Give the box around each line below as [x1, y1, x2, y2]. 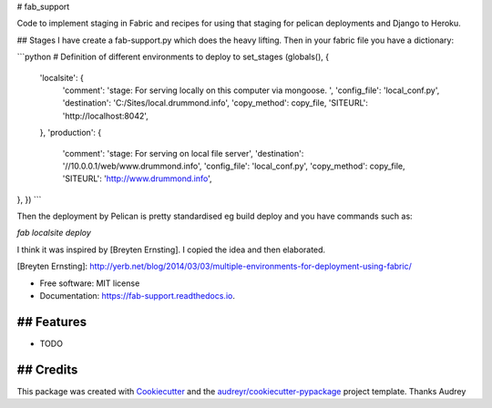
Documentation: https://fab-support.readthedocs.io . [39, 291, 236, 301]
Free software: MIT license [39, 278, 140, 289]
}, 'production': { [39, 127, 102, 138]
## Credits [16, 362, 78, 377]
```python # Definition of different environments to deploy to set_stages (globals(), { [16, 51, 330, 63]
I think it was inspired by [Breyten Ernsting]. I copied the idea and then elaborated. [16, 244, 326, 255]
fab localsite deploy [16, 228, 91, 239]
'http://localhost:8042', [62, 110, 149, 121]
